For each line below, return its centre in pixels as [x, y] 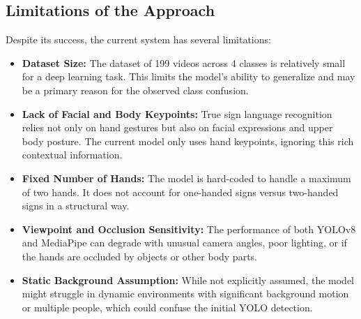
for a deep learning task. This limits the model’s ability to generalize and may [189, 76]
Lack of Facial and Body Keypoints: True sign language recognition [177, 113]
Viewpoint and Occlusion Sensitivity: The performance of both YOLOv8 [189, 229]
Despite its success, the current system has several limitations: [138, 39]
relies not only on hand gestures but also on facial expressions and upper [177, 127]
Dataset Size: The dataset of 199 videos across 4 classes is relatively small [184, 62]
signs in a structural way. [76, 206]
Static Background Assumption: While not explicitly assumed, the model [188, 280]
